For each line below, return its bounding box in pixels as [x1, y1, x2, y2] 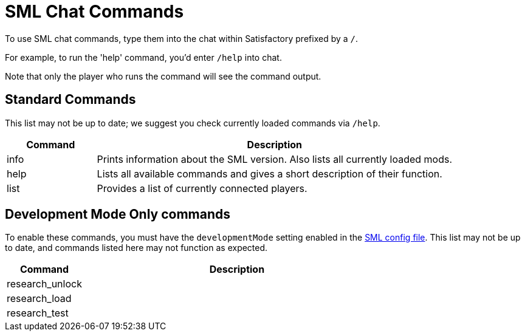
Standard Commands [5, 92, 136, 108]
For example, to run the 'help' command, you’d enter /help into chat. [5, 52, 282, 63]
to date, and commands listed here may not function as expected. [5, 242, 268, 253]
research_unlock [7, 278, 82, 290]
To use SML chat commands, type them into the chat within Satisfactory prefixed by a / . [5, 33, 359, 44]
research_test [7, 307, 69, 320]
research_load [7, 292, 72, 305]
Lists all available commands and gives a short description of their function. [97, 167, 442, 180]
